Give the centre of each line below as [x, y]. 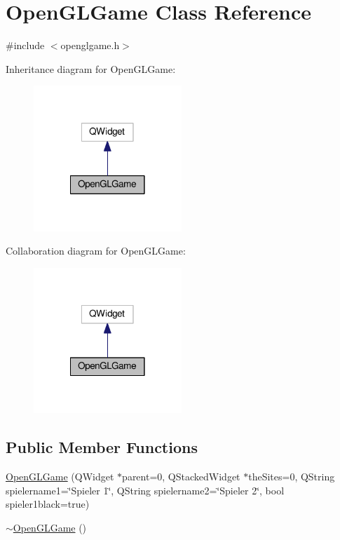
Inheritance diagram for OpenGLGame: [91, 68]
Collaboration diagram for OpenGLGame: [96, 251]
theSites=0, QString [292, 477]
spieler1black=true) [48, 504]
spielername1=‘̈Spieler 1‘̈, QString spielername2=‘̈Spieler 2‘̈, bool [145, 490]
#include [25, 45]
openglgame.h [90, 45]
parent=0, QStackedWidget [181, 477]
